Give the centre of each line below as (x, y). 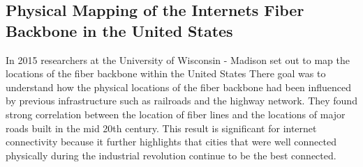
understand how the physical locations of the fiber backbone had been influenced (179, 87)
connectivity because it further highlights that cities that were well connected (171, 142)
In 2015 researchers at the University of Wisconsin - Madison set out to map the (178, 59)
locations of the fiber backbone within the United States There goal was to (166, 73)
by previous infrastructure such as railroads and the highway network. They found (181, 101)
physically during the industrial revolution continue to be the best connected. (171, 155)
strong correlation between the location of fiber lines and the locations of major (176, 114)
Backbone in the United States (119, 30)
